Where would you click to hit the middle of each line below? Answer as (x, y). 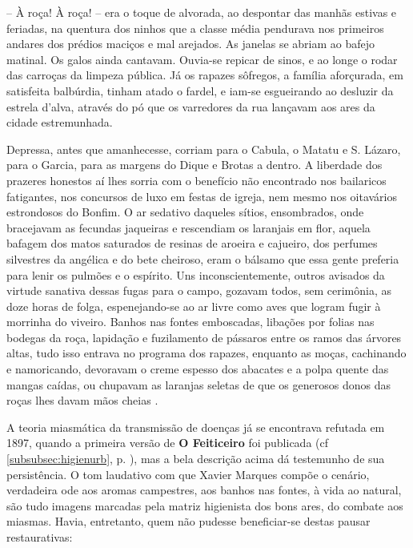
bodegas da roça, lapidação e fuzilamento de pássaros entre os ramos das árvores (204, 337)
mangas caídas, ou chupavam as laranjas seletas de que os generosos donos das (198, 384)
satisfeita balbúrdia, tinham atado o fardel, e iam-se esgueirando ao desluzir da (200, 90)
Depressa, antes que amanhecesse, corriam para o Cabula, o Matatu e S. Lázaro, (204, 149)
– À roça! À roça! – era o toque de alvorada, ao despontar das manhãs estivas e (202, 12)
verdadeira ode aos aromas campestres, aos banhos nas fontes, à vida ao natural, (204, 490)
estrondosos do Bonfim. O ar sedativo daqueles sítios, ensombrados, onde (185, 212)
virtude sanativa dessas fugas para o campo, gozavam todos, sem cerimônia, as (199, 290)
